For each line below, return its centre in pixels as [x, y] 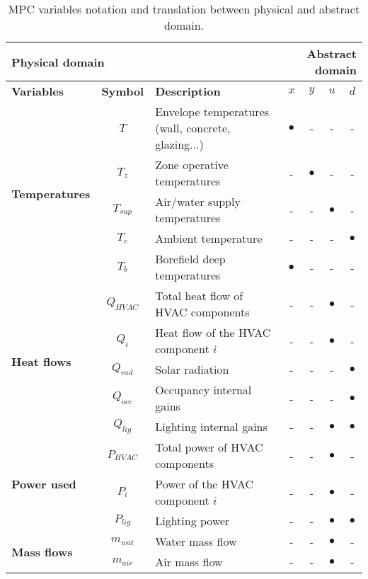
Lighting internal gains [211, 426]
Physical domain [58, 62]
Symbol [123, 91]
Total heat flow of [199, 296]
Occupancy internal [203, 390]
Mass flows [42, 551]
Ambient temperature [209, 238]
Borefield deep [190, 259]
